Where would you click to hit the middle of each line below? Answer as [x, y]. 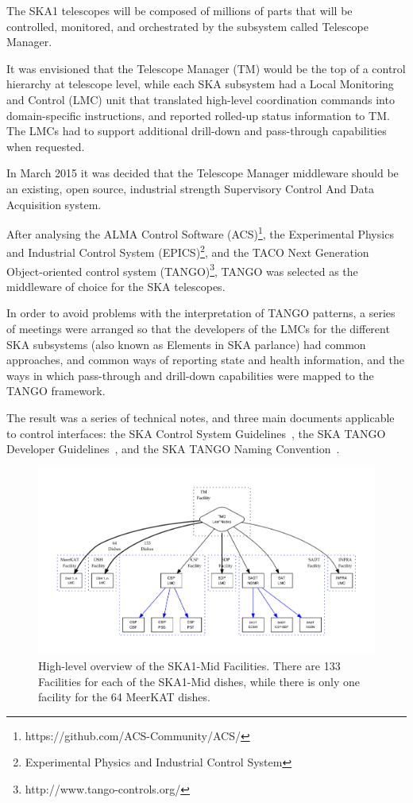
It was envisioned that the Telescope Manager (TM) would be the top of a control [206, 68]
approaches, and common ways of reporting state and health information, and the [205, 360]
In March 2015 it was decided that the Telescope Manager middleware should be [203, 173]
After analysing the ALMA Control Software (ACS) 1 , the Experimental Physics [200, 233]
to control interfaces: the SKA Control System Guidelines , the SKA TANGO [196, 433]
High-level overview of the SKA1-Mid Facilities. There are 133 [189, 665]
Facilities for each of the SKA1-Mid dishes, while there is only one [199, 681]
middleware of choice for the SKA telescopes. [116, 286]
